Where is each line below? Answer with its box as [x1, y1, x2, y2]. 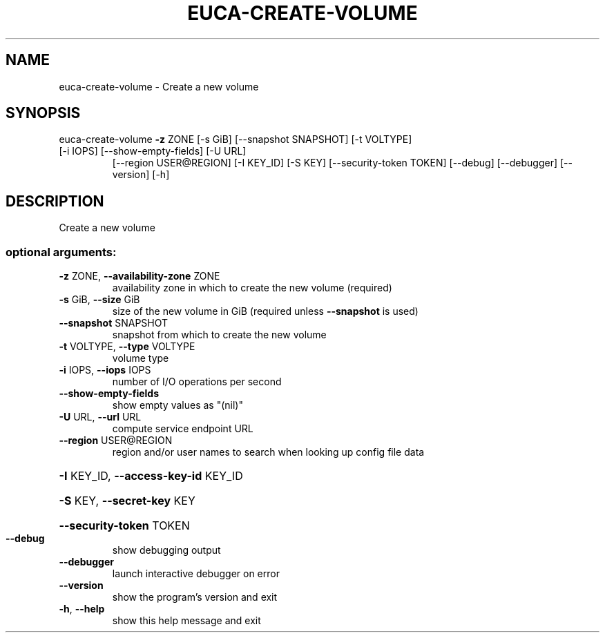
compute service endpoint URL [112, 423, 253, 435]
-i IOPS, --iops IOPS [59, 364, 151, 376]
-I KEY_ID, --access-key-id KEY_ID [59, 469, 243, 483]
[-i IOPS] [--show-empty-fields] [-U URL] [59, 145, 247, 157]
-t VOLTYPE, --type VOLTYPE [59, 340, 195, 353]
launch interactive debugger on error [112, 568, 280, 580]
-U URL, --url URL [59, 411, 142, 423]
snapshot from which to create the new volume [112, 329, 327, 341]
